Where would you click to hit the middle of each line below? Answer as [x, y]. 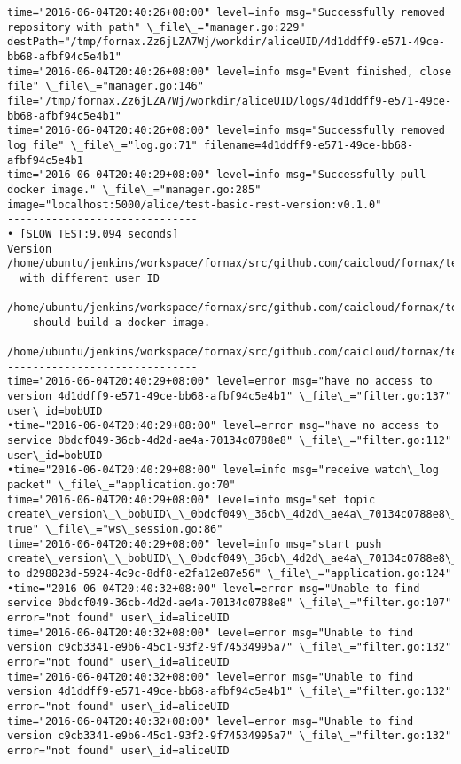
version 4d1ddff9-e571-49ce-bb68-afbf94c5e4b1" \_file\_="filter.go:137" [230, 397]
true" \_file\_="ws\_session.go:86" [115, 529]
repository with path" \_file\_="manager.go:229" [156, 27]
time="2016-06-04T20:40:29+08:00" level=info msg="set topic [191, 499]
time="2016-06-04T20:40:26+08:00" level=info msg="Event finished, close [230, 71]
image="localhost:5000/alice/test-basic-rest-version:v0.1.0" [195, 204]
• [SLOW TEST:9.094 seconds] [93, 234]
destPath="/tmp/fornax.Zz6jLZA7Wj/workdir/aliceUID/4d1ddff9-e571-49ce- [226, 42]
